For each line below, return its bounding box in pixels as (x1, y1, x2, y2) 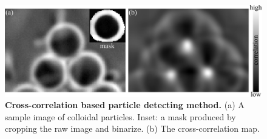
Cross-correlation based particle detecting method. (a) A (5, 99, 245, 111)
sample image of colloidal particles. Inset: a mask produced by (5, 110, 236, 123)
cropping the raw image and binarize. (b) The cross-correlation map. (5, 122, 260, 135)
